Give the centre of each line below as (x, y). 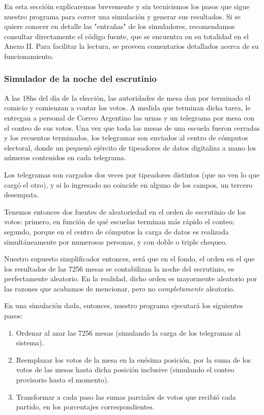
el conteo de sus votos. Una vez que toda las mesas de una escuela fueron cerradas (132, 127)
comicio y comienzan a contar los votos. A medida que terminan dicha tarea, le (127, 108)
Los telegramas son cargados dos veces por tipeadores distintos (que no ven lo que (132, 174)
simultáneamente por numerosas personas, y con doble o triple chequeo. (116, 241)
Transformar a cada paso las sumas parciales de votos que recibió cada (126, 396)
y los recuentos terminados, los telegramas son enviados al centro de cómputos (126, 138)
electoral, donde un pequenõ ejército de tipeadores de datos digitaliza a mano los (130, 147)
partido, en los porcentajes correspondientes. (85, 407)
